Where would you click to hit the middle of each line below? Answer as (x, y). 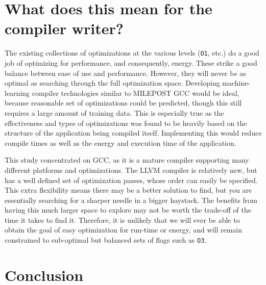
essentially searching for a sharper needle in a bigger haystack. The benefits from (131, 200)
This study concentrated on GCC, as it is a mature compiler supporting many (127, 160)
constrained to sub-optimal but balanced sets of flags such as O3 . (106, 240)
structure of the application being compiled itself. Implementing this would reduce (133, 133)
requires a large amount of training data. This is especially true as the (114, 112)
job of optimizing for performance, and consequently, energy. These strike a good (131, 62)
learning (17, 93)
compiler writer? (64, 28)
